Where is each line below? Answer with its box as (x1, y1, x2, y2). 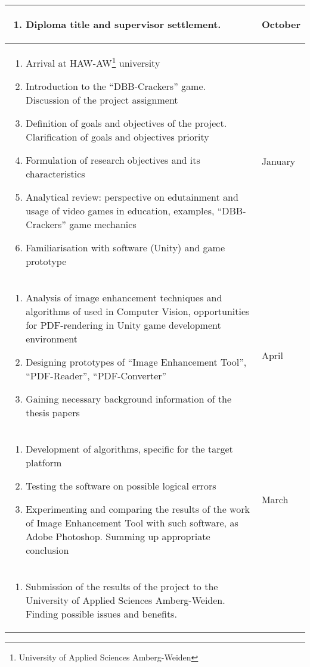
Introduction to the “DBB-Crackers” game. (26, 79, 206, 93)
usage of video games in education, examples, (26, 204, 215, 218)
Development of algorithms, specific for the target (26, 442, 233, 456)
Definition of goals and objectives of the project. (26, 116, 227, 130)
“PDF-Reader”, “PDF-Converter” (26, 369, 167, 383)
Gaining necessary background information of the (26, 392, 232, 406)
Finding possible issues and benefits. (26, 607, 177, 621)
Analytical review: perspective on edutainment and (26, 190, 238, 204)
